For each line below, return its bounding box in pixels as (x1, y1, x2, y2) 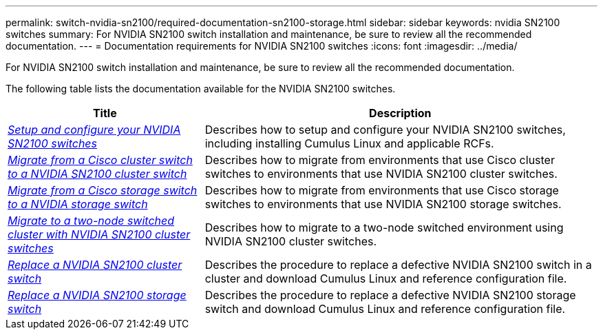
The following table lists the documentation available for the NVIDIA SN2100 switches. (6, 83, 396, 94)
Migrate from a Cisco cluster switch (8, 153, 193, 167)
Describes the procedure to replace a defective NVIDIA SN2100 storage (204, 288, 576, 302)
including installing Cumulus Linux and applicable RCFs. (204, 136, 494, 150)
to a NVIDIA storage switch (8, 197, 148, 211)
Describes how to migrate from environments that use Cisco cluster (204, 153, 555, 167)
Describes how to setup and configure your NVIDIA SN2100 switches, (204, 123, 566, 136)
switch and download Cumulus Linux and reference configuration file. (204, 302, 566, 316)
